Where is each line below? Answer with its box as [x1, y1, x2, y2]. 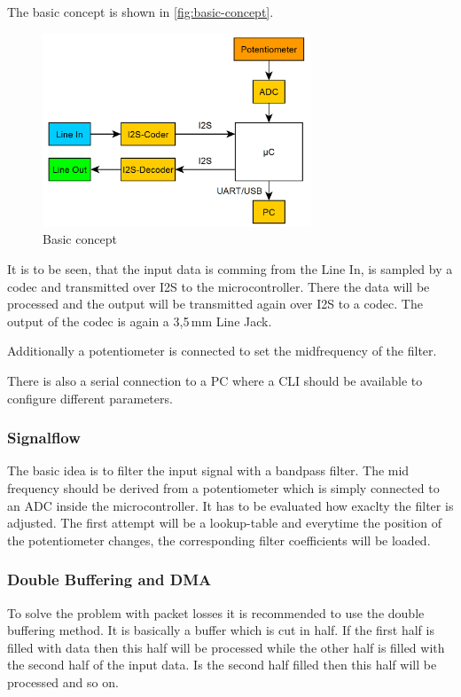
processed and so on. [7, 672, 119, 691]
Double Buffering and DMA [7, 568, 212, 591]
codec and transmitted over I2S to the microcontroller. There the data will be [7, 277, 430, 295]
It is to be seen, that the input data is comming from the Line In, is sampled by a [7, 259, 453, 278]
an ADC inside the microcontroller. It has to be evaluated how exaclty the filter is [7, 496, 454, 514]
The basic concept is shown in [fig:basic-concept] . [7, 3, 274, 20]
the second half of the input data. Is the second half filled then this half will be [7, 655, 437, 674]
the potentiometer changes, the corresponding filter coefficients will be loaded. [7, 530, 431, 549]
